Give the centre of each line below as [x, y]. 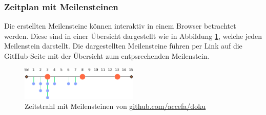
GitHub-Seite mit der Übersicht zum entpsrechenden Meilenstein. [107, 56]
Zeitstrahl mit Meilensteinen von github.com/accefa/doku [115, 106]
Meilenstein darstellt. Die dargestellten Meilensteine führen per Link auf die [123, 46]
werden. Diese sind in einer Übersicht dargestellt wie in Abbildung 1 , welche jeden [133, 36]
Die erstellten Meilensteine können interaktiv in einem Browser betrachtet [120, 26]
